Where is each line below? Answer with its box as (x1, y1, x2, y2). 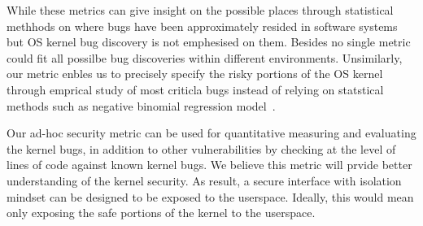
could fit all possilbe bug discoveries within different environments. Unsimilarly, (7, 49, 403, 66)
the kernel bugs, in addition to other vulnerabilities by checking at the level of (7, 140, 396, 157)
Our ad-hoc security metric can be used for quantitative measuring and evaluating (7, 124, 416, 141)
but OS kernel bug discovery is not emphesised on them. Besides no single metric (7, 33, 411, 50)
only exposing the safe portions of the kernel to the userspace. (7, 204, 316, 221)
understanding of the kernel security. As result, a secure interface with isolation (7, 172, 402, 189)
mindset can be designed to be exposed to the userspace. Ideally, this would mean (7, 188, 414, 205)
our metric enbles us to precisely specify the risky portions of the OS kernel (7, 65, 383, 82)
